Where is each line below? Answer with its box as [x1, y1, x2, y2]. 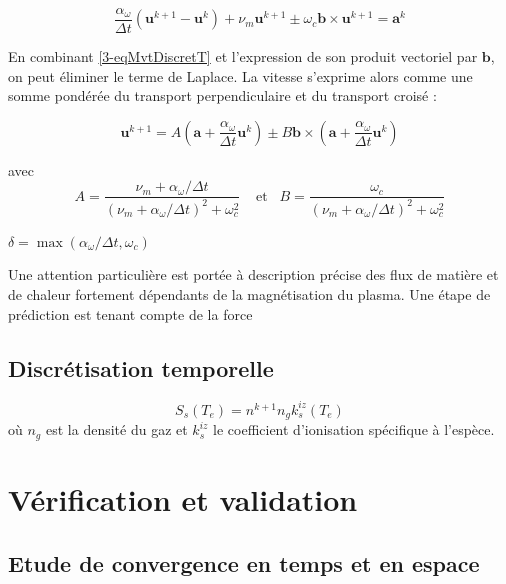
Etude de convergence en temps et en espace [8, 547, 480, 578]
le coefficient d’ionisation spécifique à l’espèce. [213, 419, 495, 440]
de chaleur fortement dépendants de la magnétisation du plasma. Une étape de [8, 284, 491, 305]
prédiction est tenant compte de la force [8, 303, 253, 324]
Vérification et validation [8, 479, 358, 520]
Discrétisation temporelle [8, 352, 274, 383]
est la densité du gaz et [45, 419, 188, 440]
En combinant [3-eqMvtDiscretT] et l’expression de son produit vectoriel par [8, 46, 478, 67]
